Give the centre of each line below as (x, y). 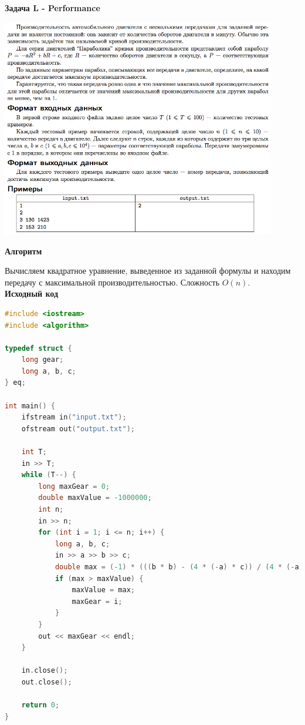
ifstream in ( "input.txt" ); (74, 417)
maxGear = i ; (97, 601)
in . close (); (45, 671)
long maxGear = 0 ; (74, 486)
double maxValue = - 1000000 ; (95, 498)
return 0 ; (40, 705)
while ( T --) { (49, 475)
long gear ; (43, 360)
